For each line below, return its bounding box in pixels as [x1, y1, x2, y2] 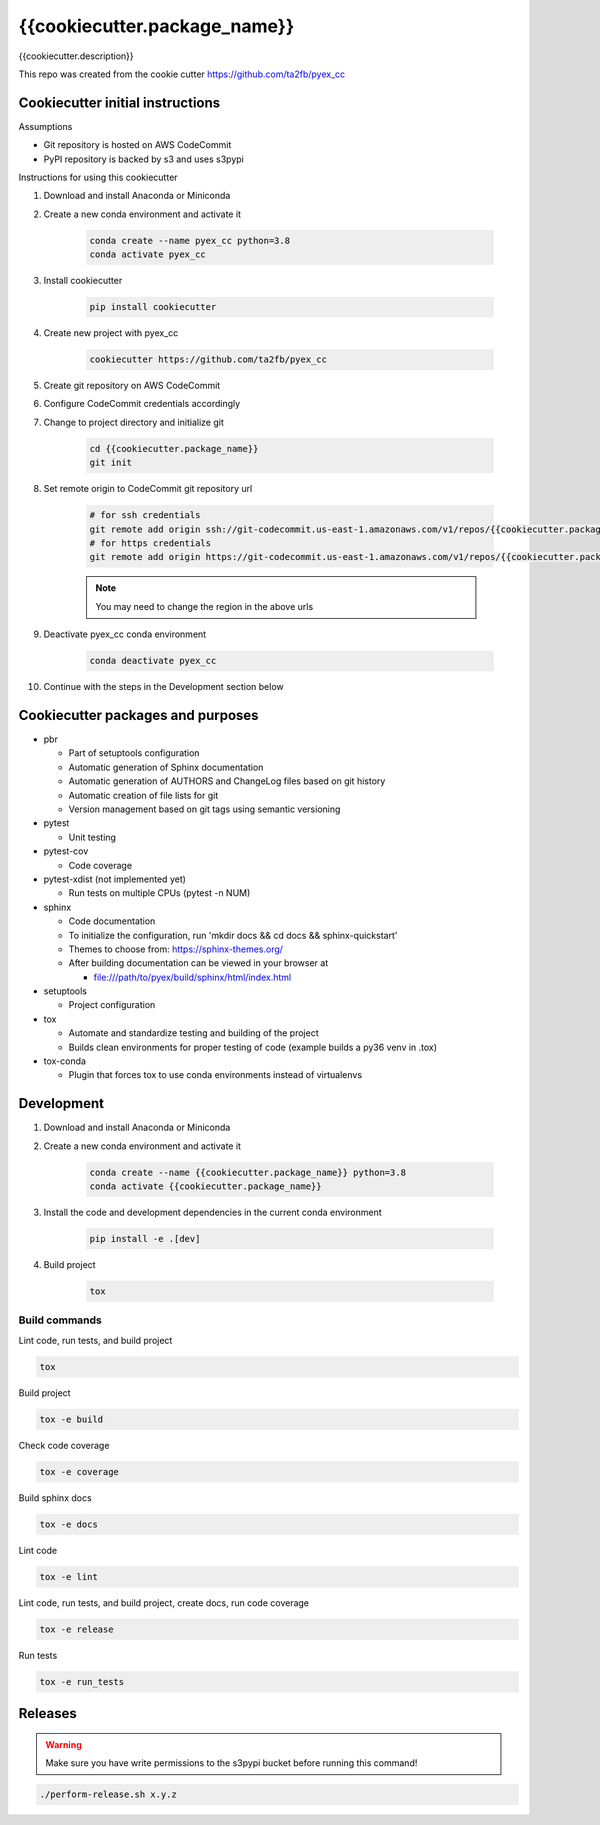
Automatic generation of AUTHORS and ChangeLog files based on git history [68, 775, 386, 787]
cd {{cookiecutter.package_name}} [89, 443, 259, 454]
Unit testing [68, 831, 117, 843]
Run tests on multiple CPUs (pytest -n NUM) [68, 887, 251, 899]
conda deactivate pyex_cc [89, 655, 217, 667]
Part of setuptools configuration [68, 747, 200, 759]
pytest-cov [43, 845, 89, 857]
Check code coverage [18, 1439, 110, 1451]
